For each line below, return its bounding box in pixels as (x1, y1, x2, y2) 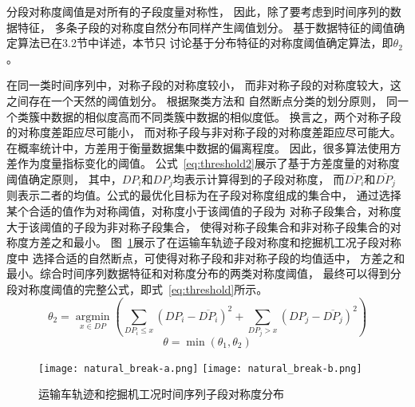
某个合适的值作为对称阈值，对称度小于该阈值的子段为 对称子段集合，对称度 (6, 202, 401, 219)
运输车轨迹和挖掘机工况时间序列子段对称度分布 (38, 385, 284, 402)
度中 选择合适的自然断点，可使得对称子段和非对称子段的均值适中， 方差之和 (6, 249, 405, 266)
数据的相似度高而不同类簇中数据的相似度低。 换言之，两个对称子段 (50, 108, 401, 124)
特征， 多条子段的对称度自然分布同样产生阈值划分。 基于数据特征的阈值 (17, 18, 394, 35)
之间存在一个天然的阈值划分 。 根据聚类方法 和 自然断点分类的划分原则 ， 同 (6, 92, 398, 109)
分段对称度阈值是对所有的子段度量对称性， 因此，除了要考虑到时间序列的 (6, 3, 390, 19)
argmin (75, 310, 110, 322)
